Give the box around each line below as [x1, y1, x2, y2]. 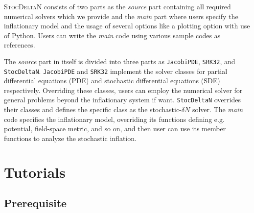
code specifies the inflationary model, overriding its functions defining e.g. [4, 114, 225, 124]
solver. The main [192, 104, 243, 115]
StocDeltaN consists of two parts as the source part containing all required [4, 1, 231, 11]
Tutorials [4, 162, 66, 182]
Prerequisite [4, 195, 67, 211]
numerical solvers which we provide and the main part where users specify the [4, 11, 238, 21]
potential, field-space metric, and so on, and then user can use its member [4, 123, 226, 134]
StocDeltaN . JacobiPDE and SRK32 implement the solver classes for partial [4, 66, 228, 76]
